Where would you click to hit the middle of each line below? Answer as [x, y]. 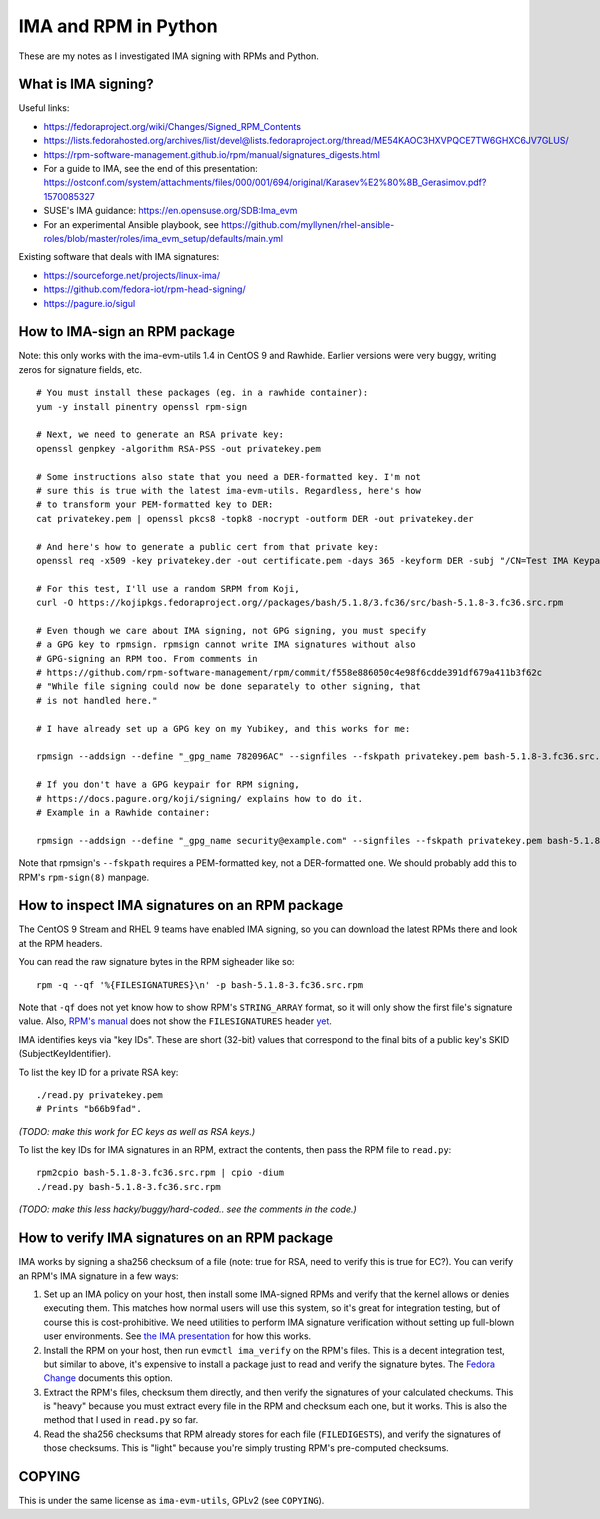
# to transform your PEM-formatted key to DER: [155, 504]
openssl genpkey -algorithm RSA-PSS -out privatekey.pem [179, 448]
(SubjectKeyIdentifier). [65, 1054]
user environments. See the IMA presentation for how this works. [177, 1336]
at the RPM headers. [60, 943]
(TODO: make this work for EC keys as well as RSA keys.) [137, 1131]
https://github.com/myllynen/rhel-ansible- [307, 224]
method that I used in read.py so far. [121, 1420]
